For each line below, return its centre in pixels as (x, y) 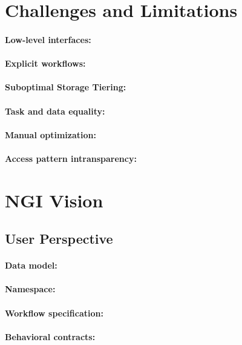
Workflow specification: (54, 313)
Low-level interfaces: (48, 39)
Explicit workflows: (45, 63)
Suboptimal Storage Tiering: (66, 87)
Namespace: (30, 289)
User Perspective (59, 239)
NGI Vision (54, 200)
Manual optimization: (51, 134)
